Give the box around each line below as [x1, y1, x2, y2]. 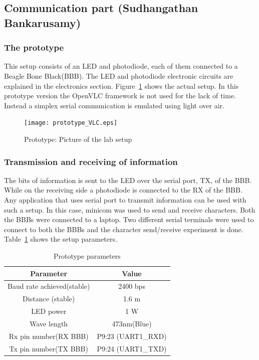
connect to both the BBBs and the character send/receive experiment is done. [4, 224, 243, 234]
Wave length [30, 318, 68, 328]
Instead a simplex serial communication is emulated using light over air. [4, 100, 224, 110]
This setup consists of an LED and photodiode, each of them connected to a [4, 61, 238, 71]
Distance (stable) [23, 293, 75, 304]
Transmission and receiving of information [4, 155, 178, 167]
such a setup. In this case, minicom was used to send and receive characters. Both [4, 204, 255, 215]
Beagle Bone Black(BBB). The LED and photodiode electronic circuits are [4, 70, 233, 81]
